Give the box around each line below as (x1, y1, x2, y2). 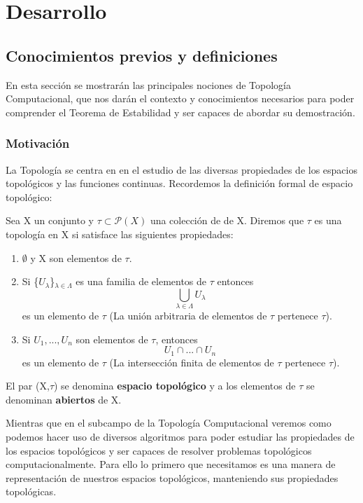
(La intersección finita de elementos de (109, 354, 274, 369)
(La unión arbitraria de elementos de (109, 308, 267, 323)
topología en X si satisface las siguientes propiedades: (6, 226, 234, 241)
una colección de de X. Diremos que (150, 213, 304, 228)
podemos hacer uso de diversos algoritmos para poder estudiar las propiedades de (6, 429, 355, 444)
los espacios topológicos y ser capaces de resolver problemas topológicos (6, 443, 312, 457)
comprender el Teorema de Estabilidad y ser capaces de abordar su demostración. (6, 104, 355, 119)
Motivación (6, 135, 70, 152)
